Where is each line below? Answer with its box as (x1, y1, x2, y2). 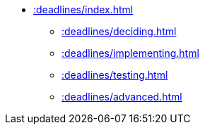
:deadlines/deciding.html (61, 25, 177, 37)
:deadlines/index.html (33, 4, 134, 15)
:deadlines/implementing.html (61, 47, 199, 59)
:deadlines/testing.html (61, 69, 168, 81)
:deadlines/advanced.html (61, 91, 182, 103)
